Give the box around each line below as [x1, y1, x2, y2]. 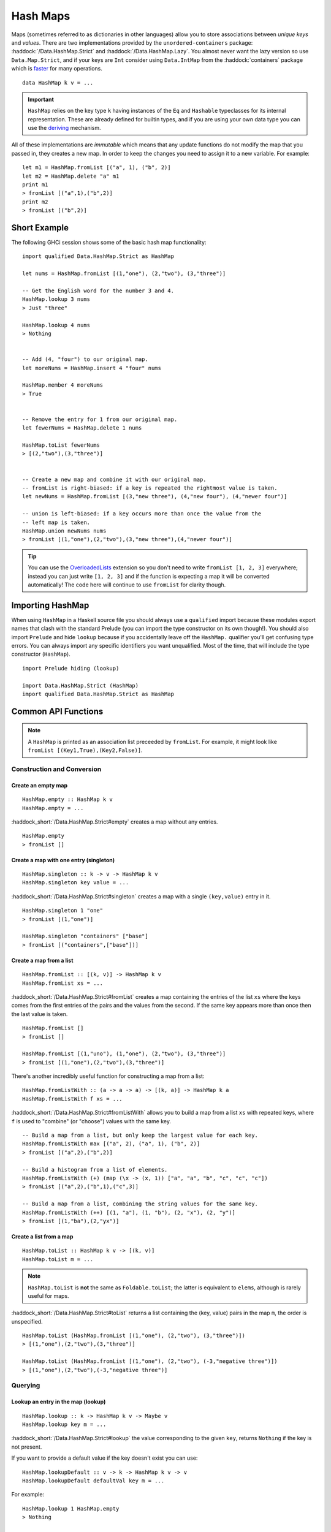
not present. [11, 1443, 42, 1450]
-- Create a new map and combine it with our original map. [22, 476, 207, 483]
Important [28, 96, 55, 103]
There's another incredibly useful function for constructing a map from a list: [11, 1072, 205, 1080]
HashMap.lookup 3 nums [22, 296, 91, 303]
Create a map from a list [11, 957, 74, 964]
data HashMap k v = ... [22, 79, 94, 86]
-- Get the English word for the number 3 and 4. [22, 287, 175, 294]
